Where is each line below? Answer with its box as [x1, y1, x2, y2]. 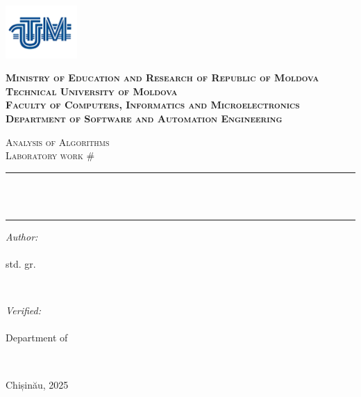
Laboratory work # [6, 148, 95, 163]
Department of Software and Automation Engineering [6, 111, 283, 125]
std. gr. [6, 257, 36, 271]
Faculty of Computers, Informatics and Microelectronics [6, 97, 300, 112]
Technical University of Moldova [6, 83, 178, 98]
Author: [6, 229, 38, 243]
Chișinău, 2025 [6, 377, 69, 391]
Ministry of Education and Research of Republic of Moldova [6, 70, 319, 85]
